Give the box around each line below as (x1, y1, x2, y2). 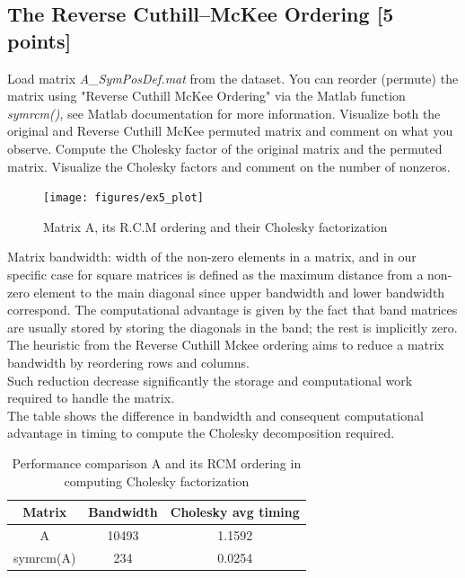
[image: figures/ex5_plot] (43, 191, 204, 205)
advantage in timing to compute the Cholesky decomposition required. (7, 423, 395, 442)
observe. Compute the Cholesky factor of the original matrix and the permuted (7, 138, 443, 157)
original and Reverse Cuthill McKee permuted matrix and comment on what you (7, 121, 453, 140)
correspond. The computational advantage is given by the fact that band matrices (7, 300, 458, 319)
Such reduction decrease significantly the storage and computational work (7, 370, 413, 389)
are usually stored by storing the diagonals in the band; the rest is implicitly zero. (7, 317, 458, 336)
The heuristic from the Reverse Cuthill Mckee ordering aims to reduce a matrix (7, 335, 444, 354)
